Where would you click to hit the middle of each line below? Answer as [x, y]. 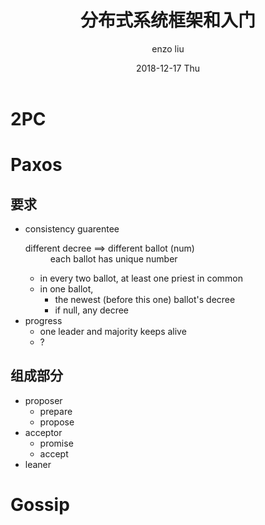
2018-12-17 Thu [168, 68]
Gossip [40, 504]
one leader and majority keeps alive [113, 331]
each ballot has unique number [113, 258]
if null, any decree [92, 310]
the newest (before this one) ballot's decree [145, 299]
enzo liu [168, 48]
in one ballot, [66, 288]
